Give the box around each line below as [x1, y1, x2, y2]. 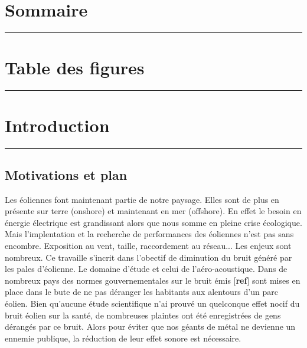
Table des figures [5, 55, 145, 80]
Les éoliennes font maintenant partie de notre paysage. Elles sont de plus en [5, 193, 279, 205]
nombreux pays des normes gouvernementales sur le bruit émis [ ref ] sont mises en [5, 274, 301, 286]
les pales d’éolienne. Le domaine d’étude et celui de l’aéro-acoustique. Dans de [5, 262, 288, 275]
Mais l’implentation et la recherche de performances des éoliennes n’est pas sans [5, 228, 294, 240]
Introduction [5, 113, 110, 137]
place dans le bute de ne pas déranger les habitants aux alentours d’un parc [5, 285, 278, 298]
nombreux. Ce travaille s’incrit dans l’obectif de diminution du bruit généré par [5, 251, 292, 263]
